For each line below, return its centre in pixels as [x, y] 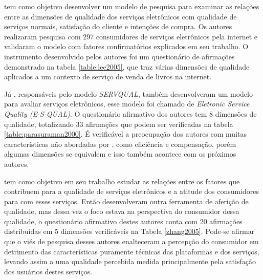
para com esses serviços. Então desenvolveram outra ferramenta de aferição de [126, 201]
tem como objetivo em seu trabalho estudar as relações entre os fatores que [122, 181]
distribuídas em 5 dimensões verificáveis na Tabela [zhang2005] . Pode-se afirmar [129, 231]
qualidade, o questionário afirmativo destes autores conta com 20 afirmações [123, 221]
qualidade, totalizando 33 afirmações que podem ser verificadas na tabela [119, 124]
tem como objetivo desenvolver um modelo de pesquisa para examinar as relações [132, 6]
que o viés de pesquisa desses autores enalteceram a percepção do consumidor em [131, 241]
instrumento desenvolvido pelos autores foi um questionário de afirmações [119, 56]
